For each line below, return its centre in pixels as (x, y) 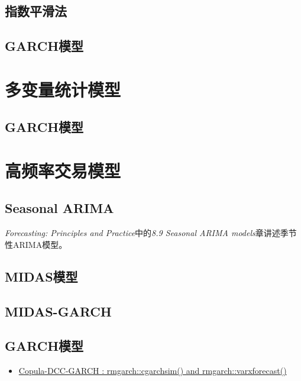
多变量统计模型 (63, 89)
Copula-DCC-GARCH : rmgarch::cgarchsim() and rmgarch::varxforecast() (153, 371)
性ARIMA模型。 (36, 244)
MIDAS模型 (41, 276)
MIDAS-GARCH (58, 311)
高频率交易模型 (63, 170)
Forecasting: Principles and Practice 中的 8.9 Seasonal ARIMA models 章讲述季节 (151, 233)
